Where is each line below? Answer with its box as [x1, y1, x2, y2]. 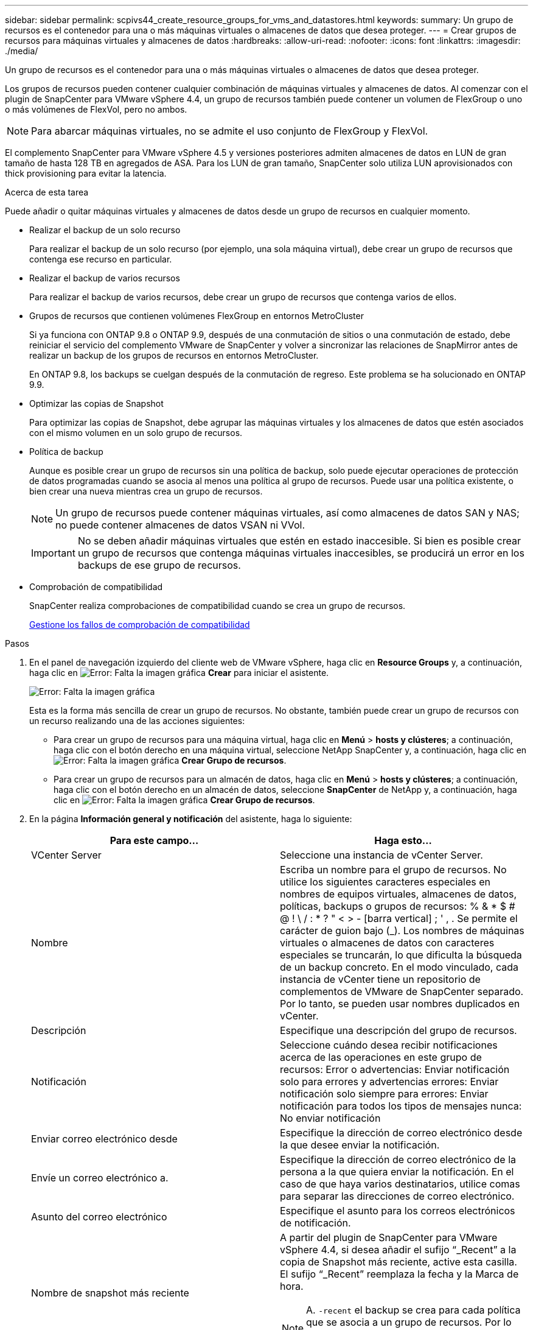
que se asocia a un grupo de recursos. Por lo [306, 1316, 512, 1328]
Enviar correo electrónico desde [31, 1133, 178, 1145]
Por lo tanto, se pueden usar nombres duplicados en [280, 997, 520, 1010]
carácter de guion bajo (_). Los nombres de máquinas [280, 924, 524, 937]
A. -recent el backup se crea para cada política [306, 1304, 521, 1316]
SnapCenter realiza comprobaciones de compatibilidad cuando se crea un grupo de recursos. [29, 600, 406, 611]
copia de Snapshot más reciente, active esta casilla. [280, 1256, 517, 1268]
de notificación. [280, 1217, 351, 1229]
